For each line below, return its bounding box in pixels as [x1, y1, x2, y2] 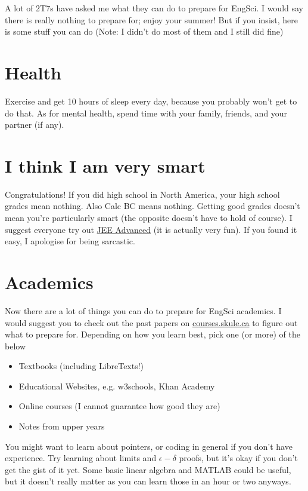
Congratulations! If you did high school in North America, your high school [5, 188, 280, 200]
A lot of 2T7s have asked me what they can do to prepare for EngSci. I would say [5, 2, 304, 14]
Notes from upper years [18, 420, 105, 432]
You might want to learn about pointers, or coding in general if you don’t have [5, 440, 293, 452]
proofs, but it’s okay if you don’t [179, 452, 298, 464]
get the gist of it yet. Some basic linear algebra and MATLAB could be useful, [5, 463, 291, 475]
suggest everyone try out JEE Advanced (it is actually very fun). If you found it [5, 223, 297, 235]
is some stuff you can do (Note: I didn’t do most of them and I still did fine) [5, 25, 284, 38]
